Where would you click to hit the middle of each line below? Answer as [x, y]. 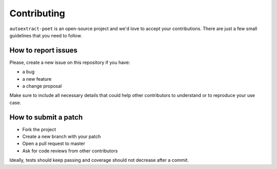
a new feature [37, 79]
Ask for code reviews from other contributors [70, 151]
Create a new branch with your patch [62, 137]
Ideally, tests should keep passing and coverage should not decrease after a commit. [99, 160]
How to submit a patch [46, 117]
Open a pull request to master [54, 143]
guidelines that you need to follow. [46, 35]
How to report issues [44, 50]
